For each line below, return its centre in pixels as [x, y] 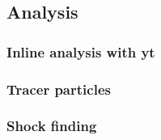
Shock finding [52, 126]
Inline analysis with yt [81, 51]
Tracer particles [59, 89]
